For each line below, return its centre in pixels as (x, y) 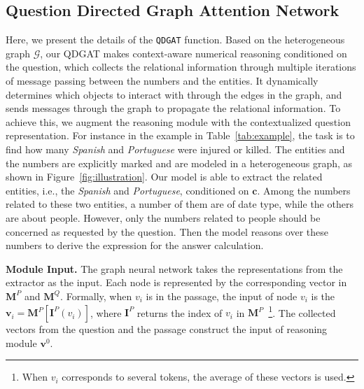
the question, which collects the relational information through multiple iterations (181, 67)
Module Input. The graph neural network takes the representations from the (174, 268)
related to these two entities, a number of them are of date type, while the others (180, 204)
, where (106, 312)
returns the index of (180, 312)
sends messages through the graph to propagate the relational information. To (173, 108)
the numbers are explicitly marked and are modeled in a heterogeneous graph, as (179, 163)
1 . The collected (302, 311)
